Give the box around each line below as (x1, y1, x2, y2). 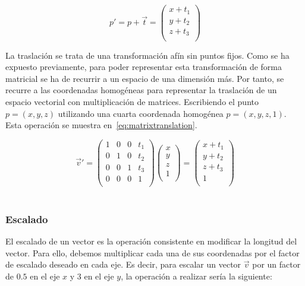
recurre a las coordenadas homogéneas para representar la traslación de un (5, 84, 277, 96)
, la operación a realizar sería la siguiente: (121, 269, 272, 282)
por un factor (252, 258, 301, 271)
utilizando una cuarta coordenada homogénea (58, 107, 224, 119)
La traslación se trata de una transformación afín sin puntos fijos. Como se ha (5, 49, 290, 61)
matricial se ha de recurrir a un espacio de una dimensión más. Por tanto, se (5, 72, 284, 84)
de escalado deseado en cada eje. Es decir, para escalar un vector (5, 258, 241, 271)
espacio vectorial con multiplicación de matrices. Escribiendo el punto (5, 95, 259, 107)
